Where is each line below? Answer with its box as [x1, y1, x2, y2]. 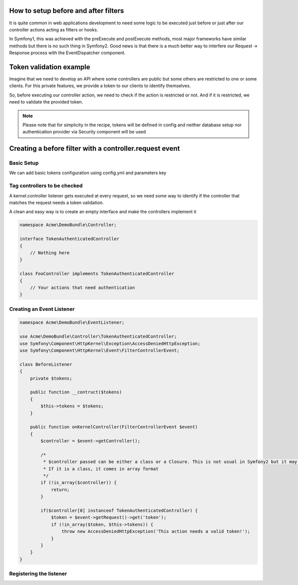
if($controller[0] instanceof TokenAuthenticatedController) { [40, 507, 198, 513]
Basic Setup [9, 160, 39, 167]
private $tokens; [30, 376, 73, 381]
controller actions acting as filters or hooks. [9, 26, 98, 32]
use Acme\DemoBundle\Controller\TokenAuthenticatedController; [19, 334, 177, 339]
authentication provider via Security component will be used [22, 129, 146, 135]
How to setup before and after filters [9, 6, 124, 15]
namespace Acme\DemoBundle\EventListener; [19, 320, 125, 325]
